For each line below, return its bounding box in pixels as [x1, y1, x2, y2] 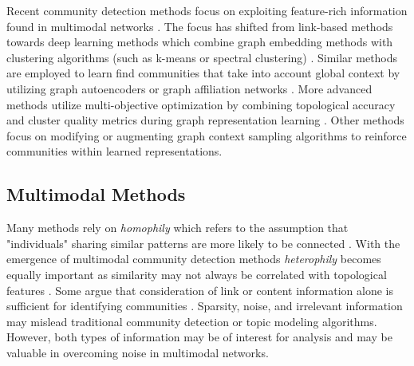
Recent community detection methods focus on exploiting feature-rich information [6, 2, 408, 18]
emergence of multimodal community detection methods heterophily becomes [6, 250, 381, 267]
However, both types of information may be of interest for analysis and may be [6, 329, 392, 345]
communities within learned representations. [6, 143, 223, 159]
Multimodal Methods [6, 182, 186, 207]
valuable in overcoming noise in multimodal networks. [6, 344, 269, 360]
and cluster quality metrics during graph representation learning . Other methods [6, 112, 404, 128]
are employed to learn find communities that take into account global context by [6, 65, 400, 81]
